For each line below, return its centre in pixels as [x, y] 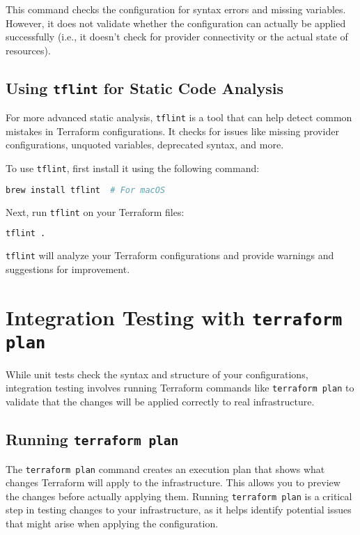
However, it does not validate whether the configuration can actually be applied [176, 23]
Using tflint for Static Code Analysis [145, 87]
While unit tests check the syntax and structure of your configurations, [157, 374]
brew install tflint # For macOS [86, 190]
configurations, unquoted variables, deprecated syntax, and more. [145, 145]
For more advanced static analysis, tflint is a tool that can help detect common [179, 117]
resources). [28, 50]
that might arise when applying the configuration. [112, 523]
